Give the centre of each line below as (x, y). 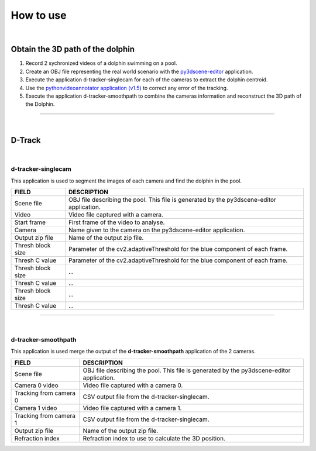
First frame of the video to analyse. (116, 222)
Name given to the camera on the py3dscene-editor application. (157, 230)
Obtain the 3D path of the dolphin (73, 49)
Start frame (30, 222)
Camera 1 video (36, 408)
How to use (39, 15)
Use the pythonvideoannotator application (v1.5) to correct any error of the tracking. (127, 88)
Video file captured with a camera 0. (133, 385)
